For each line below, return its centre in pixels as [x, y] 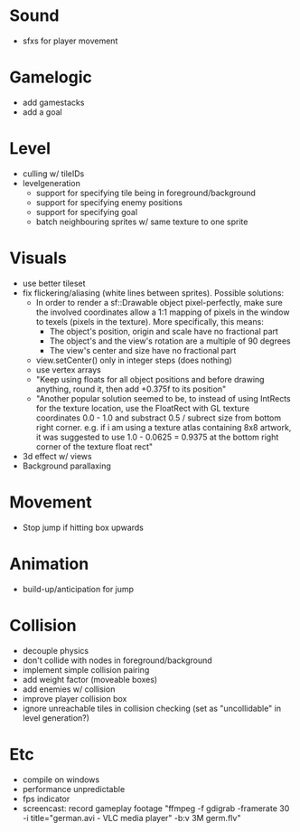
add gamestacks [53, 102]
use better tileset [54, 283]
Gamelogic [51, 77]
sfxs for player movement [70, 41]
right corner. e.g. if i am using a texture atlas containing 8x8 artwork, [164, 427]
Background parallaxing [66, 466]
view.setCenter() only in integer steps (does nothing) [134, 360]
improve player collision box [75, 698]
